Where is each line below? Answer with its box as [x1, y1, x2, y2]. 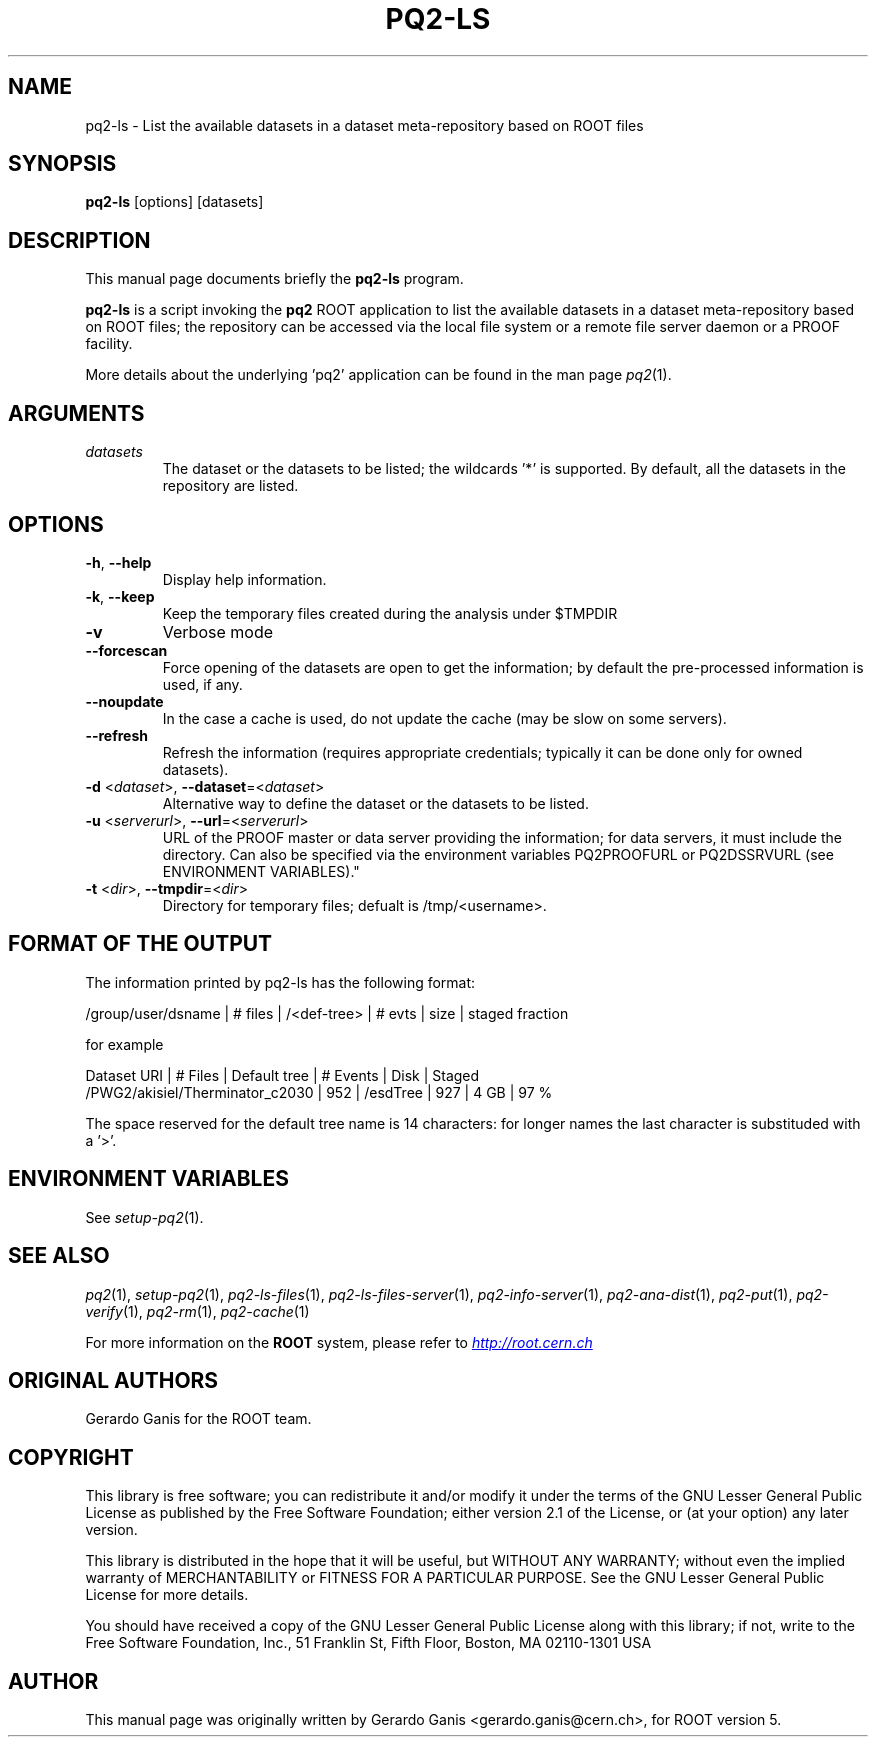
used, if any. [162, 675, 243, 693]
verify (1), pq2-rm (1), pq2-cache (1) [85, 1302, 310, 1320]
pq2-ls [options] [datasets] [85, 193, 264, 211]
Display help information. [162, 570, 327, 588]
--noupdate [85, 692, 164, 710]
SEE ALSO [8, 1243, 110, 1269]
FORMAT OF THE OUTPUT [8, 931, 273, 957]
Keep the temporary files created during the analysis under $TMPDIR [162, 604, 618, 622]
